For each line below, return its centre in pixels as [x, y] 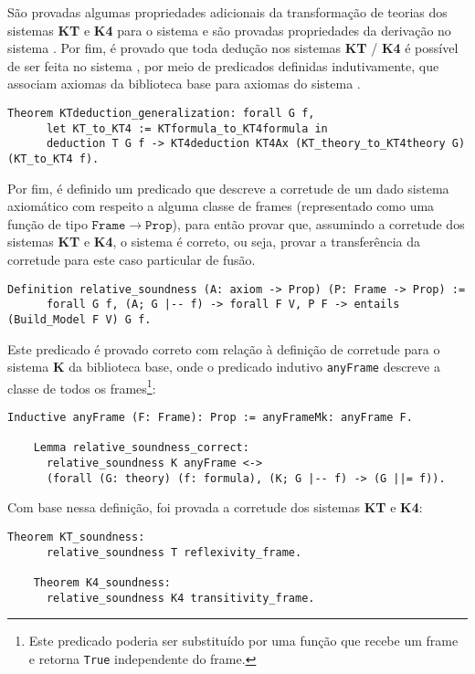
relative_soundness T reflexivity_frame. [174, 552]
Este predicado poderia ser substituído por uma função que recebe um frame [243, 641]
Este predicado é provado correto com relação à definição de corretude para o [224, 348]
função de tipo [47, 223]
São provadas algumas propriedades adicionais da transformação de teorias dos [227, 12]
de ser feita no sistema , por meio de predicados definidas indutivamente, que [223, 65]
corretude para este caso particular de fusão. [132, 259]
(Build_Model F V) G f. [79, 319]
